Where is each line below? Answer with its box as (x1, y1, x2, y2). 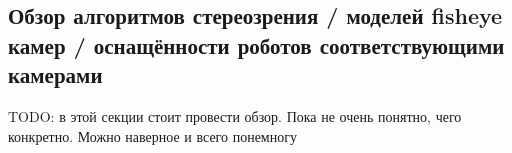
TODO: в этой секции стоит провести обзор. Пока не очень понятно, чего (8, 105, 462, 126)
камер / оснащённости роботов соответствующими (8, 29, 505, 60)
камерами (8, 59, 103, 90)
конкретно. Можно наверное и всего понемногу (8, 125, 297, 146)
